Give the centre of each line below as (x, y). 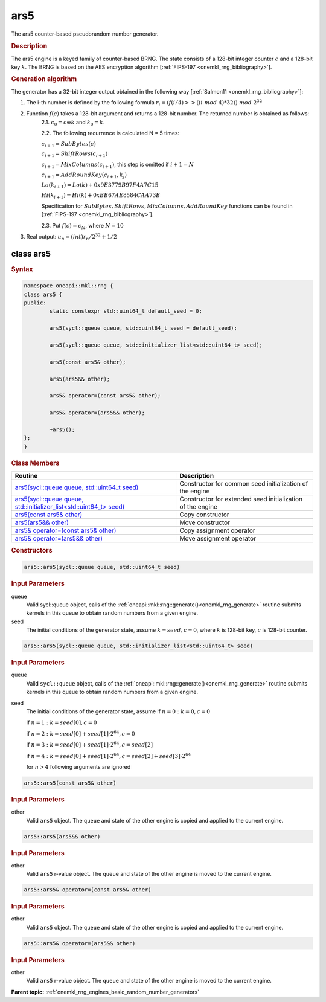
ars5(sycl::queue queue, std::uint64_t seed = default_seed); (143, 328)
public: (35, 303)
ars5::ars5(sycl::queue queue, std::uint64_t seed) (102, 567)
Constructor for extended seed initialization (241, 499)
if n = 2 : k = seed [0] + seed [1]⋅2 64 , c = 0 (81, 733)
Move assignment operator (218, 538)
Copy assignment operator (217, 530)
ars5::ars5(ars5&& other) (62, 836)
